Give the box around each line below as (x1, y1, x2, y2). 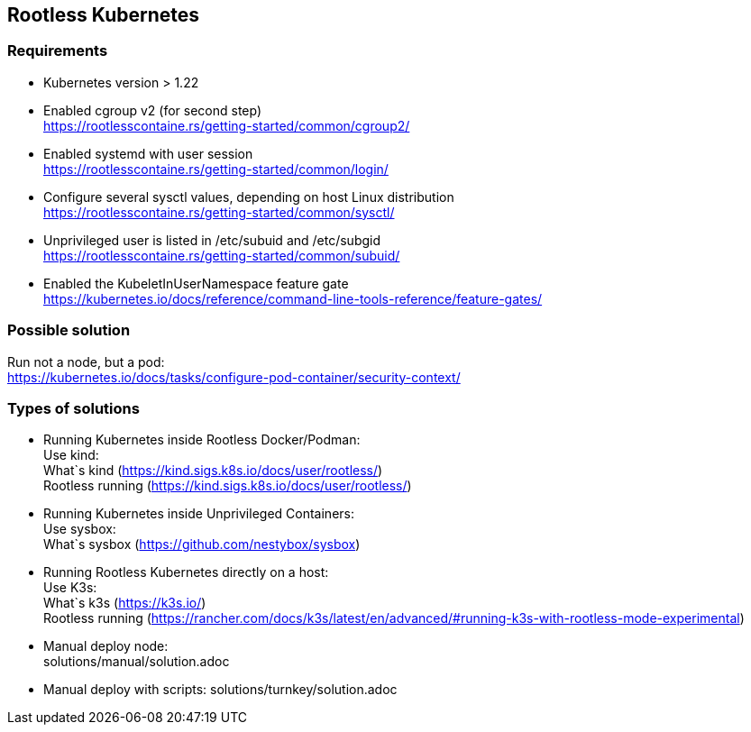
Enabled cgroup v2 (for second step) (43, 102, 262, 118)
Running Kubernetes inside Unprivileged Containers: (43, 506, 354, 522)
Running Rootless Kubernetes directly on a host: (43, 564, 329, 581)
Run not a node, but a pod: (7, 353, 165, 370)
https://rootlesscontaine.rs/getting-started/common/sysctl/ (43, 204, 395, 220)
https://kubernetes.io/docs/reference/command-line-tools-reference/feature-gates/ (43, 290, 543, 307)
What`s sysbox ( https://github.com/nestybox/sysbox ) (43, 536, 361, 553)
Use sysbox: (43, 521, 116, 537)
